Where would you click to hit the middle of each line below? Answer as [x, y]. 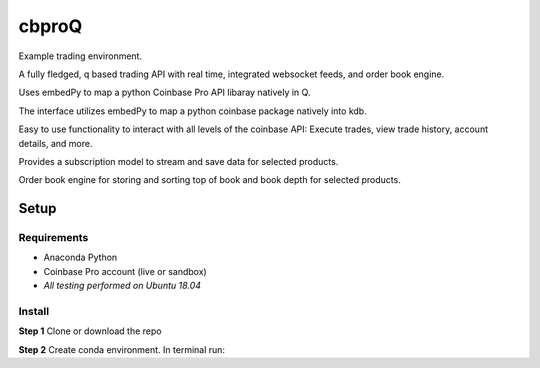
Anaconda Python [80, 257]
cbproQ [50, 26]
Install [34, 311]
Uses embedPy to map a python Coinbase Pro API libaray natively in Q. [164, 92]
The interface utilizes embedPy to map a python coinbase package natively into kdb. [192, 111]
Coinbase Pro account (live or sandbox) [125, 271]
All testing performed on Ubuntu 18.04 [122, 286]
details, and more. [55, 143]
